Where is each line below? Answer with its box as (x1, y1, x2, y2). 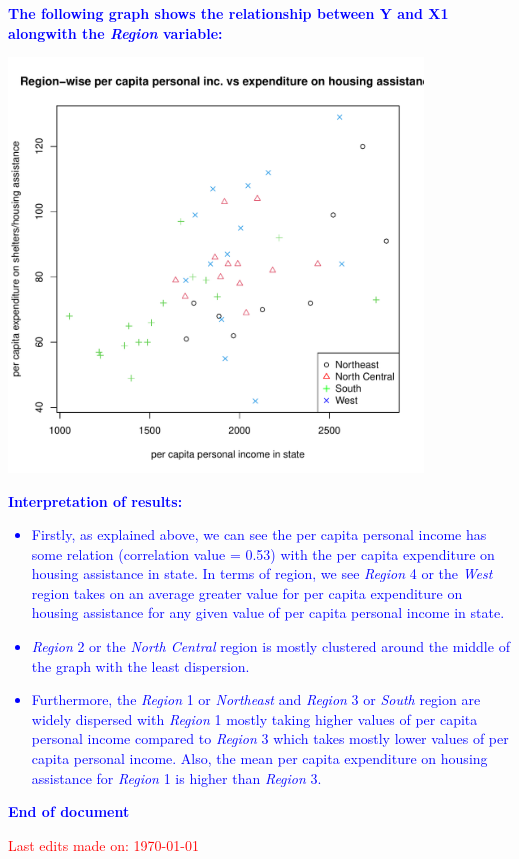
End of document (8, 801, 130, 822)
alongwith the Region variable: (8, 22, 223, 43)
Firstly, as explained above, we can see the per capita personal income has (31, 524, 487, 545)
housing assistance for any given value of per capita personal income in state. (31, 602, 505, 623)
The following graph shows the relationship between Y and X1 (8, 3, 449, 23)
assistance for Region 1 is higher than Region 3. (31, 767, 322, 788)
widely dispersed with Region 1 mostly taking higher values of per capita (31, 708, 478, 729)
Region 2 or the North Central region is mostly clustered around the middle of (31, 636, 510, 657)
